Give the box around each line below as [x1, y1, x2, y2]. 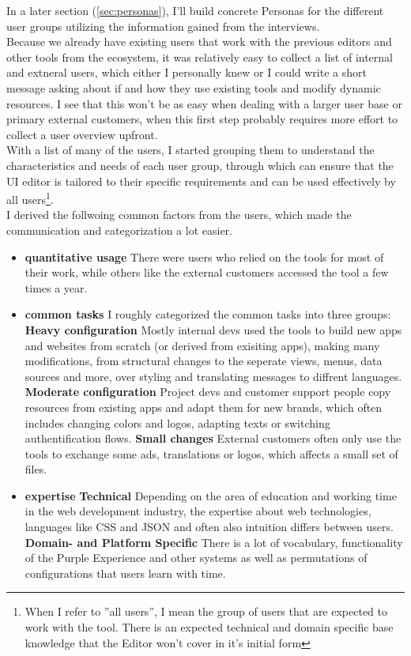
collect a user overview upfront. [6, 126, 158, 142]
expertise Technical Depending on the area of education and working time [25, 487, 397, 503]
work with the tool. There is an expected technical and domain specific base [25, 619, 394, 635]
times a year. [25, 279, 88, 296]
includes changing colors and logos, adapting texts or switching [25, 414, 330, 431]
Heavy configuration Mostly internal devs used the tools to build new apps [25, 321, 402, 337]
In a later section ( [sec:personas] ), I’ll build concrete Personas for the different [6, 2, 384, 18]
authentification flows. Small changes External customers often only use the [25, 430, 402, 447]
